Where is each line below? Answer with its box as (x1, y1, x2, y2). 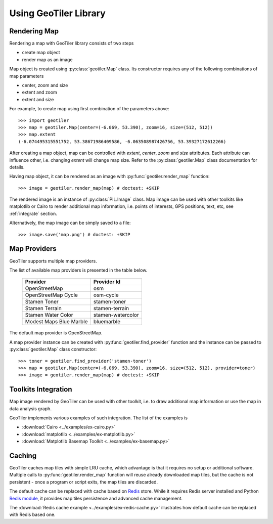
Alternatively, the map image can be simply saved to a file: (9, 220, 131, 226)
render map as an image (22, 56, 73, 63)
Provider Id (94, 278, 121, 285)
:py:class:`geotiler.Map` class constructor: (9, 346, 97, 353)
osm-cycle (94, 291, 119, 298)
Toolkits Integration (9, 385, 72, 394)
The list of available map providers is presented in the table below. (9, 267, 148, 273)
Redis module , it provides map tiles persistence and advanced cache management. (9, 495, 183, 501)
